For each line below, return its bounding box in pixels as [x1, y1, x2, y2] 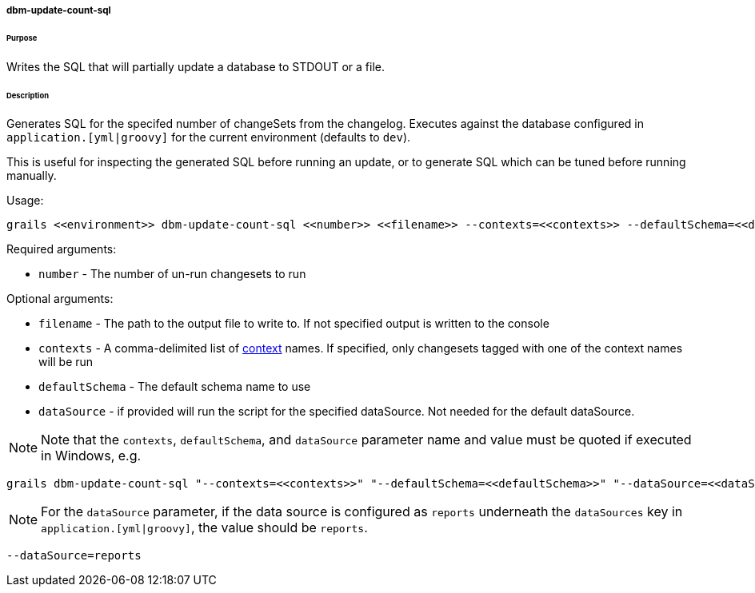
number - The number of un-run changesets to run [38, 267, 306, 281]
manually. [6, 169, 57, 183]
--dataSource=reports [6, 549, 142, 563]
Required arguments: [6, 242, 117, 257]
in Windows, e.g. [41, 448, 142, 464]
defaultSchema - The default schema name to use [38, 380, 311, 394]
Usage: [6, 193, 44, 208]
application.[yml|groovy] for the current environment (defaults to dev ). [6, 130, 411, 145]
